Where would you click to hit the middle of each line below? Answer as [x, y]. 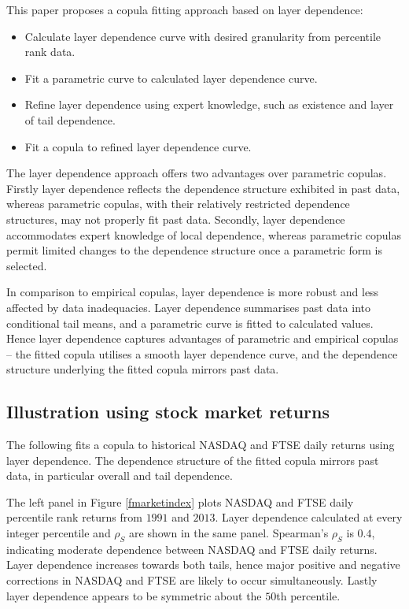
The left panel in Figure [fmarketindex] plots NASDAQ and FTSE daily [180, 501]
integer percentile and [59, 533]
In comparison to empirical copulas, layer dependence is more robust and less [193, 292]
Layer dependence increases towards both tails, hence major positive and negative [203, 564]
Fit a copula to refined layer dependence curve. [138, 146]
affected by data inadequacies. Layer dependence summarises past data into [189, 307]
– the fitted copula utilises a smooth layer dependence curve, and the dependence [202, 353]
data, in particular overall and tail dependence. [120, 475]
